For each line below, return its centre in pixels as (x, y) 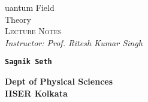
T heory (18, 19)
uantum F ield (30, 7)
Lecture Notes (33, 31)
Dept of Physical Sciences (59, 81)
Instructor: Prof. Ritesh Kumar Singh (74, 42)
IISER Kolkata (36, 93)
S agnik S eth (28, 62)
